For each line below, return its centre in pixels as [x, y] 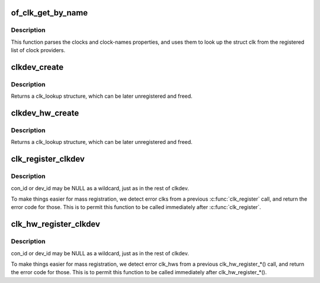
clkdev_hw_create [45, 113]
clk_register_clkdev [48, 159]
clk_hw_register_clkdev [56, 224]
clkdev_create [37, 67]
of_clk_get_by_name [49, 13]
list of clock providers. [38, 50]
